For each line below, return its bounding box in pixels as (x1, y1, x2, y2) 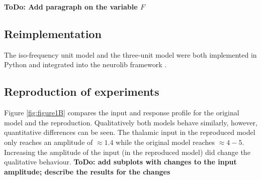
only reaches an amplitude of (4, 136, 93, 147)
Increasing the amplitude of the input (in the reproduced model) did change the (4, 146, 250, 157)
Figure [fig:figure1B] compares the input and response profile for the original (4, 107, 239, 118)
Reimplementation (4, 26, 102, 41)
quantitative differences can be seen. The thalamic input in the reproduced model (4, 127, 255, 137)
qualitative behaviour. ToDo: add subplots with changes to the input (4, 156, 237, 167)
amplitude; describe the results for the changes (4, 166, 170, 176)
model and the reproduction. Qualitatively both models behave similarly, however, (4, 117, 257, 127)
